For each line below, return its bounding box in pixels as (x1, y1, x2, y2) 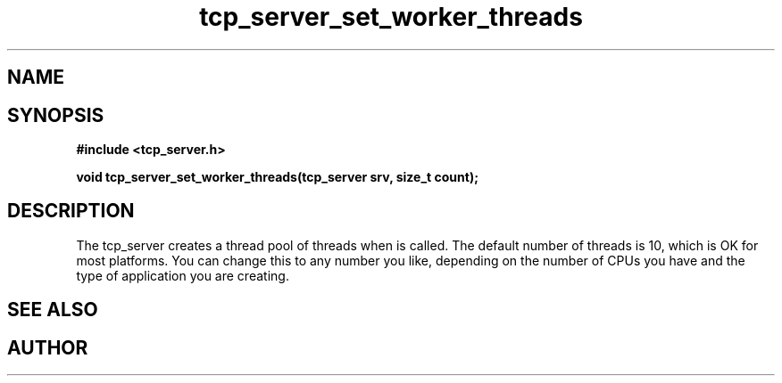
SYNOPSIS (7, 103, 104, 126)
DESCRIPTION (7, 200, 135, 223)
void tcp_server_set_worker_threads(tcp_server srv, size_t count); (76, 169, 478, 185)
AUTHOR (7, 336, 88, 359)
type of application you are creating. (76, 267, 289, 283)
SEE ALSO (7, 298, 98, 322)
